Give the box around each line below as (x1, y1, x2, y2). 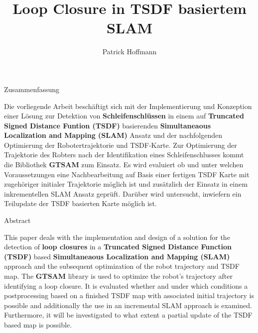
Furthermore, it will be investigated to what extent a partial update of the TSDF (4, 310, 253, 320)
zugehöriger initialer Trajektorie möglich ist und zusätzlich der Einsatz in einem (4, 179, 248, 189)
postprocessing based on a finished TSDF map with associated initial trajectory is (4, 290, 255, 301)
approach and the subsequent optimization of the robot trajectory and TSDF (4, 261, 240, 271)
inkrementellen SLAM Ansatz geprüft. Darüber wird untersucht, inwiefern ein (4, 188, 242, 199)
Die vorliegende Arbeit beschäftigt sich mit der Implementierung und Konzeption (4, 101, 252, 111)
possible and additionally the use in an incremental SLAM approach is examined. (4, 300, 253, 310)
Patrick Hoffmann (102, 46, 157, 57)
